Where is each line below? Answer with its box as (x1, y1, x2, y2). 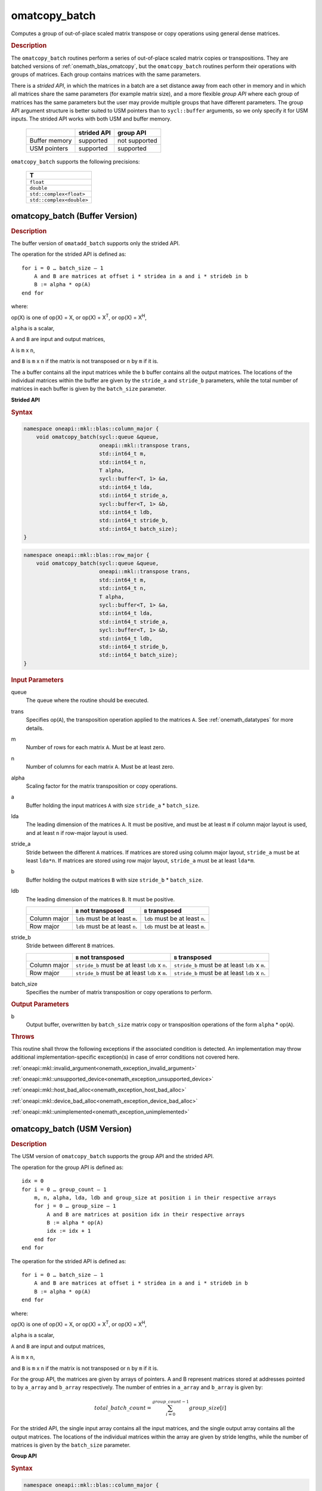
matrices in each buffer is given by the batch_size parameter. (11, 385, 166, 392)
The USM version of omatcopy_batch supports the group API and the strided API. (11, 1153, 214, 1160)
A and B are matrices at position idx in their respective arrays (47, 1211, 245, 1218)
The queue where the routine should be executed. (26, 697, 149, 704)
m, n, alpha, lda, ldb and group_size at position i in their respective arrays (33, 1194, 277, 1201)
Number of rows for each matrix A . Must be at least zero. (26, 744, 166, 751)
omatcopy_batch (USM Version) (11, 1124, 132, 1134)
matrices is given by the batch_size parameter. (11, 1441, 131, 1449)
